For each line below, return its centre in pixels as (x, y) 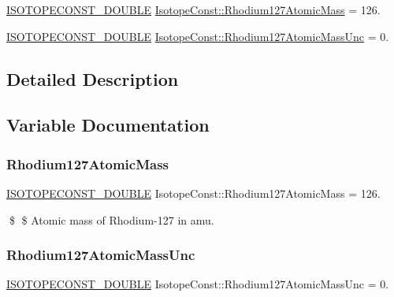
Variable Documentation (108, 125)
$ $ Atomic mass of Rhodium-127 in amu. (112, 219)
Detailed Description (93, 78)
